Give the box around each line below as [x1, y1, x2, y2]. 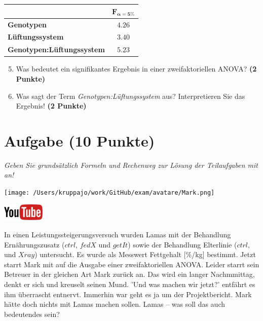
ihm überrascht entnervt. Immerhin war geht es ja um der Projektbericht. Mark [4, 289, 252, 299]
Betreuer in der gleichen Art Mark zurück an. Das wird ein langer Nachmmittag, [4, 269, 255, 279]
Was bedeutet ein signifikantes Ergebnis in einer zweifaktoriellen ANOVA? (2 [16, 63, 257, 74]
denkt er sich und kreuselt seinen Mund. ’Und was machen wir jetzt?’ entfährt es [4, 279, 255, 290]
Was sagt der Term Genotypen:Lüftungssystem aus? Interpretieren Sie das [16, 90, 245, 101]
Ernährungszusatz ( [4, 239, 65, 249]
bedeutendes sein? [4, 308, 60, 319]
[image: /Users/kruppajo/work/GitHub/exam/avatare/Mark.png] [4, 189, 215, 197]
